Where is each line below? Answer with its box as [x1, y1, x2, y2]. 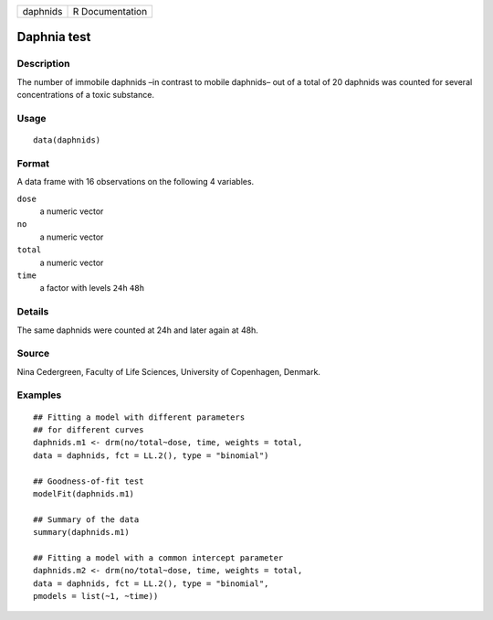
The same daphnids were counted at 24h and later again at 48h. [16, 325, 259, 336]
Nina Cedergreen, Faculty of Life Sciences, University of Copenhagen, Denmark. [16, 366, 321, 377]
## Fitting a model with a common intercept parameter [33, 552, 284, 562]
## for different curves [33, 425, 144, 434]
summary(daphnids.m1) [33, 527, 130, 538]
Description [16, 58, 70, 70]
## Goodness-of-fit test [33, 476, 144, 486]
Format [16, 156, 50, 169]
